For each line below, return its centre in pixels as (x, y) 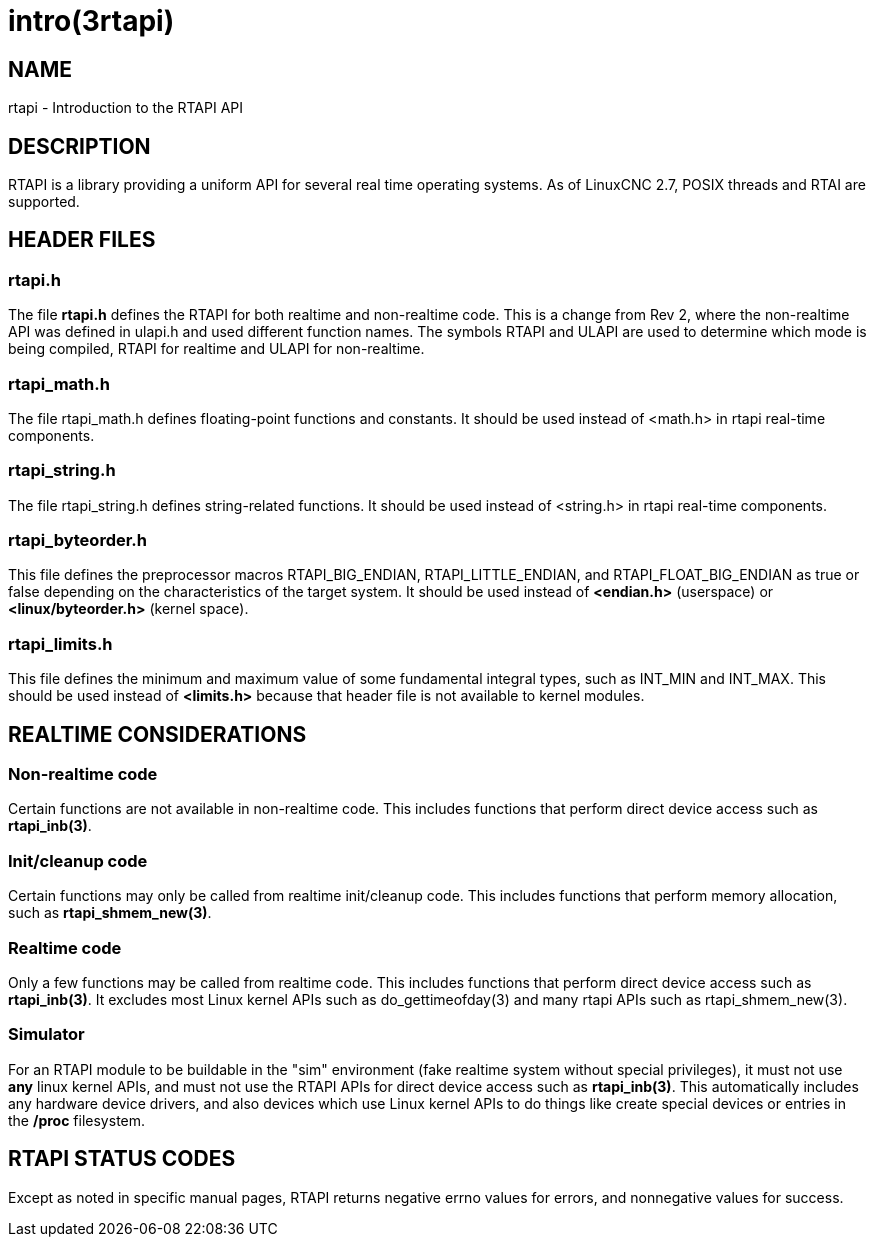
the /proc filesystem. (77, 1120)
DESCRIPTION (79, 146)
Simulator (46, 1034)
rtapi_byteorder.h (77, 540)
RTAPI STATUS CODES (122, 1159)
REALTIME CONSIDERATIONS (157, 734)
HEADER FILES (82, 240)
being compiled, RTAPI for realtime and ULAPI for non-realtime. (216, 349)
